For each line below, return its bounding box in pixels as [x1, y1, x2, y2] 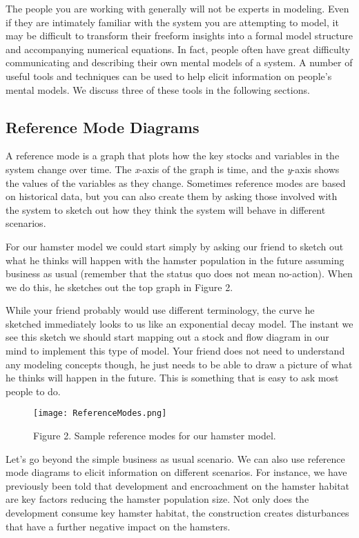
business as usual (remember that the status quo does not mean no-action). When [6, 266, 353, 281]
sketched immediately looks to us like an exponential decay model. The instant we [6, 316, 353, 330]
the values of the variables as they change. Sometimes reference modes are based [6, 175, 346, 190]
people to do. [6, 383, 61, 398]
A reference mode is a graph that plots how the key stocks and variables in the [6, 148, 340, 163]
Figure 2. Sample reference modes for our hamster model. [33, 428, 276, 443]
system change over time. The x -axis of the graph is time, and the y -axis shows [6, 161, 340, 176]
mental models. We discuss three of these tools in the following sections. [6, 82, 310, 97]
